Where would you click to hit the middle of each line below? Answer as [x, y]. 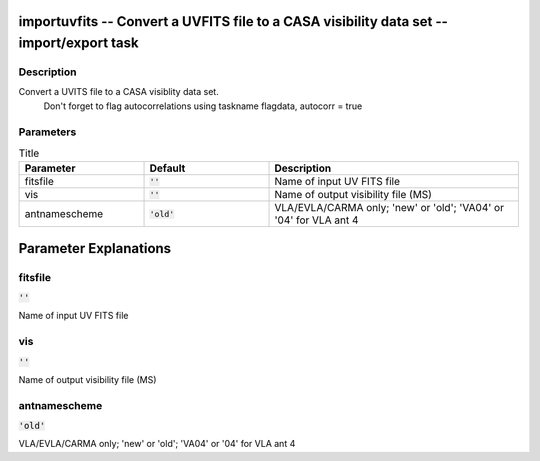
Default [167, 168]
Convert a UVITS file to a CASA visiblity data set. [118, 92]
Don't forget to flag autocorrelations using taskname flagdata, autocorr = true [203, 106]
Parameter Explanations [95, 248]
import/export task [78, 43]
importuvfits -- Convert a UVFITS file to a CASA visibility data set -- [233, 21]
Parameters [47, 132]
